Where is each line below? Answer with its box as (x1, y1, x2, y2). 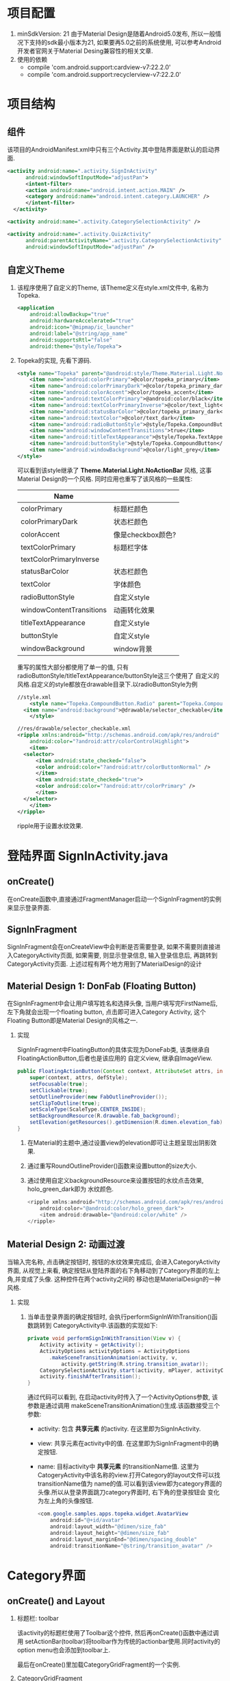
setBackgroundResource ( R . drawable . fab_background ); (29, 1112, 180, 1120)
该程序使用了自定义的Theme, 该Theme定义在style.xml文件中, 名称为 (16, 283, 209, 292)
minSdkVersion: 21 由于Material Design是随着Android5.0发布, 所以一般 (16, 30, 216, 38)
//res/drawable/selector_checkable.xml (16, 725, 131, 732)
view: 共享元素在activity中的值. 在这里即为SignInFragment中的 (37, 1439, 213, 1448)
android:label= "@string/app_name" (29, 330, 128, 337)
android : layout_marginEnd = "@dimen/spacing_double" (50, 1536, 197, 1543)
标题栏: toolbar (16, 1614, 60, 1623)
